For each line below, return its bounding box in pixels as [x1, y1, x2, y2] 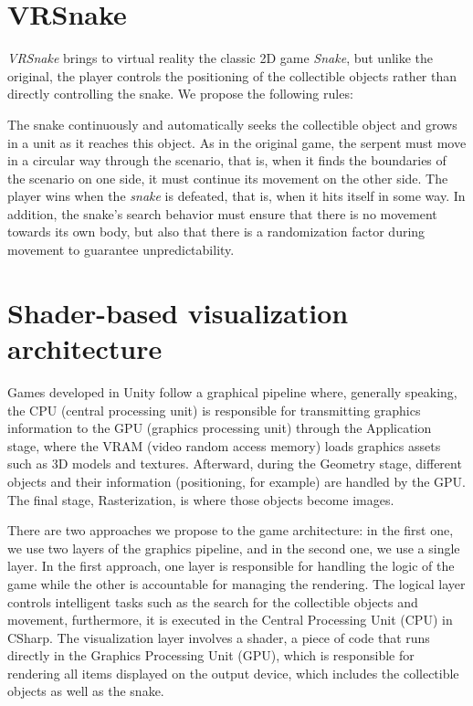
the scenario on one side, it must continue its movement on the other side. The [7, 168, 448, 187]
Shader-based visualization [7, 293, 349, 331]
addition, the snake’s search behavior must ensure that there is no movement [7, 204, 437, 223]
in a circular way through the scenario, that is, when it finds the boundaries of [7, 151, 447, 170]
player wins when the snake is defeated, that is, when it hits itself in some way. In [7, 186, 466, 205]
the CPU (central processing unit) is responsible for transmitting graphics [7, 400, 421, 419]
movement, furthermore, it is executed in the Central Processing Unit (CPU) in [7, 610, 453, 629]
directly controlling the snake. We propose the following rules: [7, 84, 353, 103]
